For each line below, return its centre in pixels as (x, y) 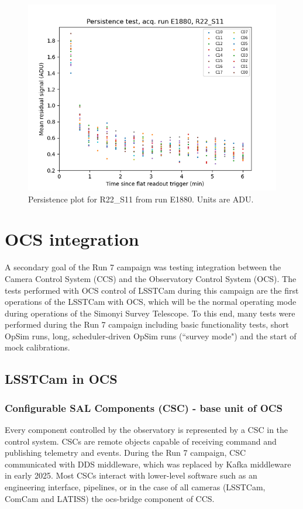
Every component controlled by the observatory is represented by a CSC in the (147, 430)
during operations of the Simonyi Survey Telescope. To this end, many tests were (150, 313)
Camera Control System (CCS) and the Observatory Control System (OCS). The (151, 278)
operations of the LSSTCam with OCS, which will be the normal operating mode (151, 302)
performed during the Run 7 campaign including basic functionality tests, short (147, 324)
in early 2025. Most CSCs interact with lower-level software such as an (131, 475)
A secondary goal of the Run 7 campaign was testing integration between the (143, 267)
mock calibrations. (37, 347)
